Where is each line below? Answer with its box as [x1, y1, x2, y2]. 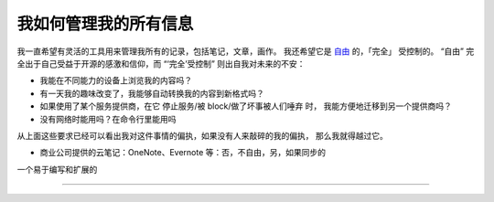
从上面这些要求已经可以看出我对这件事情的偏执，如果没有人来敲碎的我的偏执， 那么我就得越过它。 [16, 130, 388, 141]
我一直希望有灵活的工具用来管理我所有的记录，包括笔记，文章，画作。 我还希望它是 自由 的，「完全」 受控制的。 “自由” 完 [16, 46, 475, 57]
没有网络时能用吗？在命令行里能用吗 [39, 113, 177, 124]
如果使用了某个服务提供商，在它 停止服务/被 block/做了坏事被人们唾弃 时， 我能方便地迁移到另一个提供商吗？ [39, 101, 452, 112]
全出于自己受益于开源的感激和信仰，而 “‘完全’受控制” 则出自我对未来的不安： [16, 58, 306, 69]
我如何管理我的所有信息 [16, 14, 194, 34]
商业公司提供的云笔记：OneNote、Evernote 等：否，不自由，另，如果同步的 [39, 147, 327, 158]
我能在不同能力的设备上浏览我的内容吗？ [39, 75, 192, 86]
